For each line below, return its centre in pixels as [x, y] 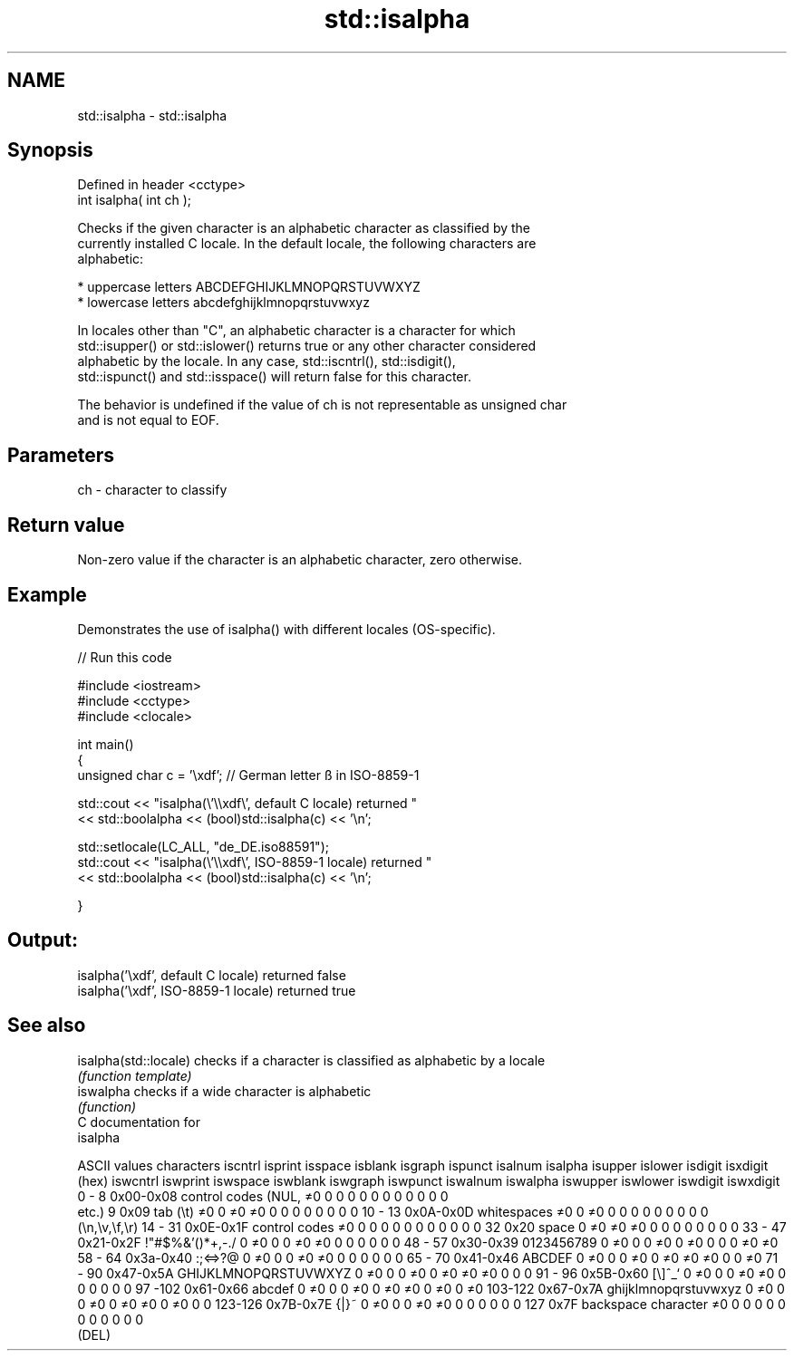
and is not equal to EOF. [148, 420]
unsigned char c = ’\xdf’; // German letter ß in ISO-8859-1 [248, 775]
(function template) [135, 1075]
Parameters [61, 455]
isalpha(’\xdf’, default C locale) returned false [212, 975]
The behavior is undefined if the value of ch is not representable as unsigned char [322, 405]
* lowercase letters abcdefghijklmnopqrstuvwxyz [223, 303]
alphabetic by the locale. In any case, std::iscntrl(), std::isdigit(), [266, 361]
